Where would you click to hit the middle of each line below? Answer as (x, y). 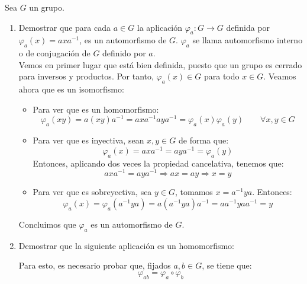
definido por (124, 53)
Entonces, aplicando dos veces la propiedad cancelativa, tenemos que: (158, 163)
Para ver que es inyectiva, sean (88, 140)
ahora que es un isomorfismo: (71, 89)
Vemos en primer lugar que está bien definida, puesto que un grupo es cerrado (160, 64)
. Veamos (280, 76)
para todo (222, 76)
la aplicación (160, 27)
